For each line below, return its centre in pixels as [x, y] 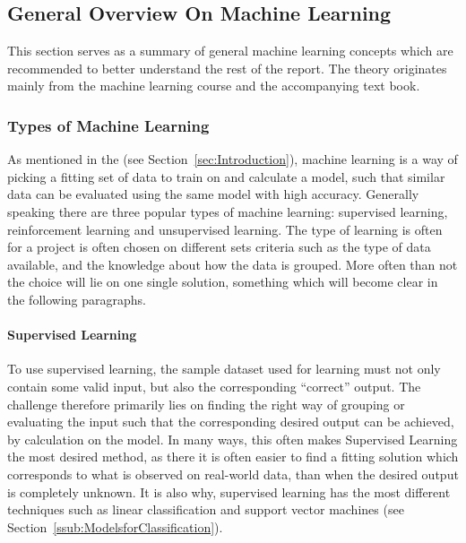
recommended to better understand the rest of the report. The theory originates [227, 68]
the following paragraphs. [77, 299]
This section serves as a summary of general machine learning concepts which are [230, 51]
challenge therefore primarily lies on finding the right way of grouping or [206, 404]
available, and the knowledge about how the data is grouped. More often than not [233, 264]
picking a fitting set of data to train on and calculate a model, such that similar [226, 176]
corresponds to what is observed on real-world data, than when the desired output [233, 474]
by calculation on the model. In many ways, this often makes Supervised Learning [233, 439]
